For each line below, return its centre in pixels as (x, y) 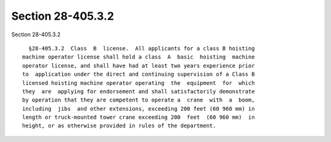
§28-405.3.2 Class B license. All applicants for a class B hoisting (142, 48)
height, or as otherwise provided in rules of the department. (119, 126)
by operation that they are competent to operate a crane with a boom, (139, 100)
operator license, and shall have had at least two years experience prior (139, 65)
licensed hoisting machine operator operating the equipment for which (139, 83)
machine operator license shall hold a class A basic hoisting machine (139, 57)
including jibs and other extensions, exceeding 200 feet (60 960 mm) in (139, 108)
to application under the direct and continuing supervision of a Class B (139, 74)
